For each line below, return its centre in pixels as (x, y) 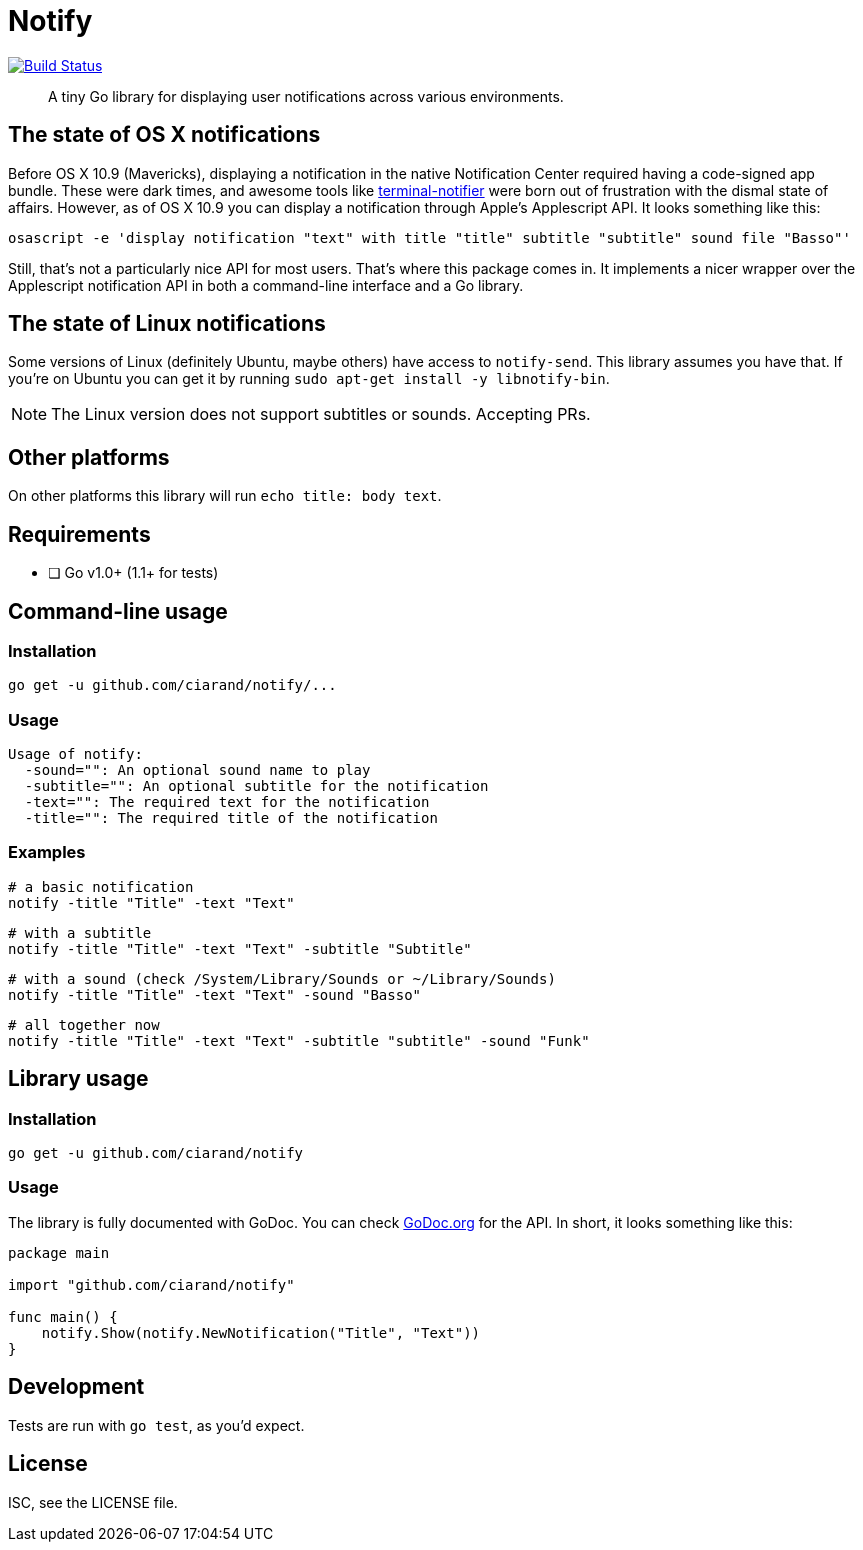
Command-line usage (118, 611)
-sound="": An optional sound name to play (197, 770)
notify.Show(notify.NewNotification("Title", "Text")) (261, 1332)
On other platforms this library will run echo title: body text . (225, 496)
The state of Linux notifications (167, 324)
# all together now (84, 1024)
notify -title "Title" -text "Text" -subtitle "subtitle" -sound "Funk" (299, 1040)
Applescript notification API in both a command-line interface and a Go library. (266, 285)
